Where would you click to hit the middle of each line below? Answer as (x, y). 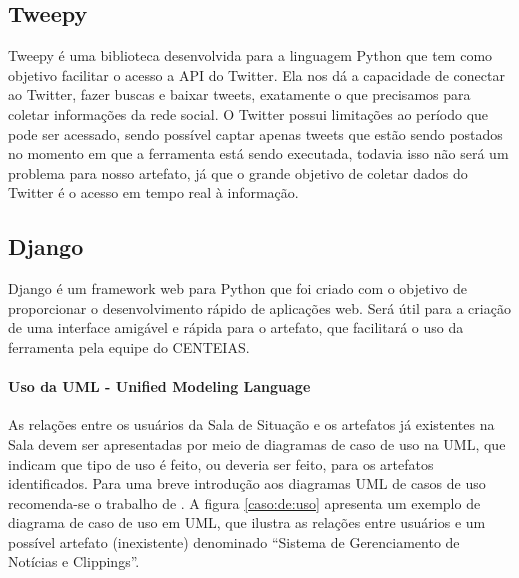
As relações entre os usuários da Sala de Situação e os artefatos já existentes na (251, 424)
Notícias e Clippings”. (74, 561)
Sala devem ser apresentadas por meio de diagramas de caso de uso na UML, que (257, 443)
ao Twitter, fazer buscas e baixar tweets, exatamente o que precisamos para (239, 94)
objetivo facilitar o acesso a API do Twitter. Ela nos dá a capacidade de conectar (256, 74)
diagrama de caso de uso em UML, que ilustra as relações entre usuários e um (247, 522)
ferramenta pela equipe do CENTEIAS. (129, 346)
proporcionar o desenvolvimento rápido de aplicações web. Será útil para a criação (259, 307)
